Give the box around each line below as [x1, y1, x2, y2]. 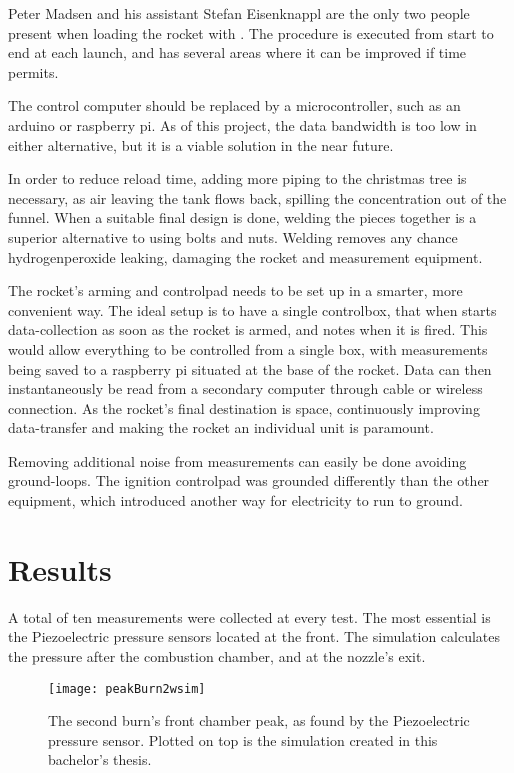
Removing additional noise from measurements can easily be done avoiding [8, 450, 467, 471]
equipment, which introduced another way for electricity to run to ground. [8, 490, 463, 511]
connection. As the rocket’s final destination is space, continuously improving [8, 397, 480, 418]
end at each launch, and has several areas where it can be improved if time [8, 42, 467, 63]
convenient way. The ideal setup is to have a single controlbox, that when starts [8, 299, 497, 320]
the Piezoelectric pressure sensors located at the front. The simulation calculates [8, 626, 501, 647]
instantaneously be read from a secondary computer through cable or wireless [8, 378, 483, 399]
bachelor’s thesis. [48, 749, 152, 770]
